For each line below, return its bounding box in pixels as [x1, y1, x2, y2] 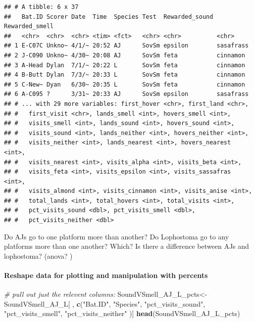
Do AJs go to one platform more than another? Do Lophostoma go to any [4, 231, 229, 241]
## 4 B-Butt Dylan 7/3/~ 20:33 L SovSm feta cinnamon [4, 71, 245, 79]
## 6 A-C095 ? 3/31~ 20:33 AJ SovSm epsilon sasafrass [4, 91, 249, 98]
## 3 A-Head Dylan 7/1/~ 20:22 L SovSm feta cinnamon [4, 61, 245, 69]
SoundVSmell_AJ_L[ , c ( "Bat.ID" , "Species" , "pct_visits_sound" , [4, 298, 205, 309]
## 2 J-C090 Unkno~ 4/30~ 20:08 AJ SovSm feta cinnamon [4, 51, 245, 59]
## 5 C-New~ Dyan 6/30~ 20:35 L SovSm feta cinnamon [4, 81, 245, 88]
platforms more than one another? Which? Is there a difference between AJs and [4, 241, 249, 251]
